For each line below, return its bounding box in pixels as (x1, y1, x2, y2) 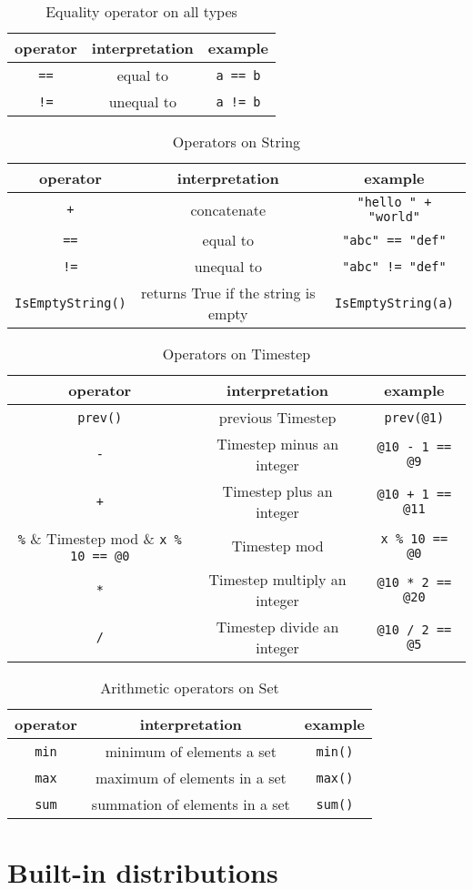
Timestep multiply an (208, 569, 347, 590)
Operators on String (172, 131, 301, 152)
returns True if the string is (141, 282, 316, 303)
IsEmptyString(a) (334, 296, 454, 310)
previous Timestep (218, 407, 337, 428)
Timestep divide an (216, 616, 339, 637)
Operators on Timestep (162, 343, 311, 364)
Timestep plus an (222, 480, 333, 501)
